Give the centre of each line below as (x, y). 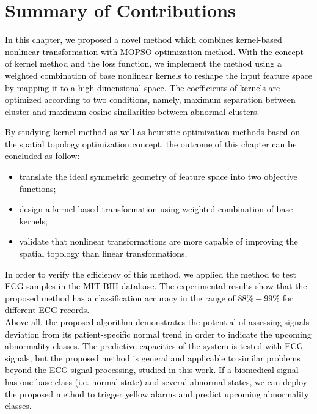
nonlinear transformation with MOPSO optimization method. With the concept (154, 51)
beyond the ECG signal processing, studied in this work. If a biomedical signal (152, 370)
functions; (38, 188)
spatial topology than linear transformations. (103, 253)
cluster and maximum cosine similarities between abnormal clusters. (132, 111)
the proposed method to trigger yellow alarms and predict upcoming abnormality (157, 394)
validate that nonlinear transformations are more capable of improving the (158, 241)
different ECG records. (47, 310)
